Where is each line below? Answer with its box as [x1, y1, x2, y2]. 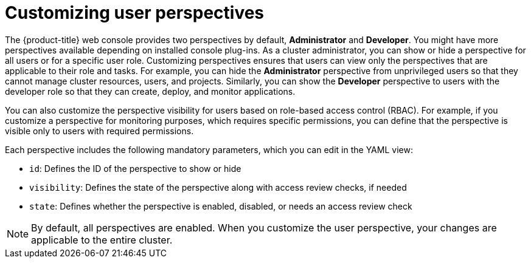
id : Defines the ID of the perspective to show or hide [29, 163, 241, 174]
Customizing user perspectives [5, 2, 265, 23]
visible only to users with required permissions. [5, 125, 194, 136]
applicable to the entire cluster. [31, 233, 173, 246]
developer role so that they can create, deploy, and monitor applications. [5, 86, 296, 97]
